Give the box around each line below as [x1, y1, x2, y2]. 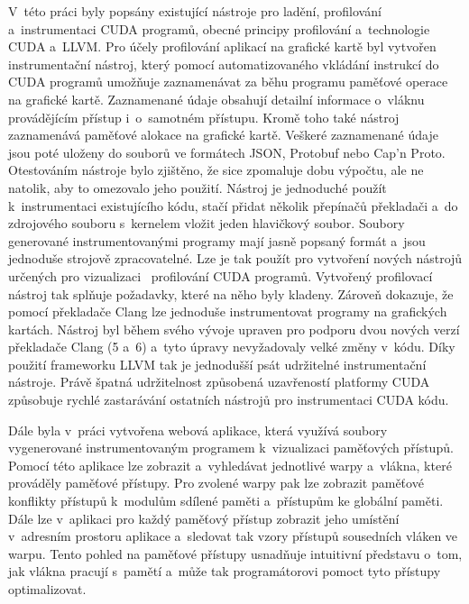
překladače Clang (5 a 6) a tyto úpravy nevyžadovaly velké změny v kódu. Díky [8, 337, 455, 356]
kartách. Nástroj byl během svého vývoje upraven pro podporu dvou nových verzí [8, 319, 460, 338]
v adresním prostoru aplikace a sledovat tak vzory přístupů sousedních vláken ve [8, 526, 458, 545]
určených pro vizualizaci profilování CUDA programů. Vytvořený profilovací [8, 266, 433, 285]
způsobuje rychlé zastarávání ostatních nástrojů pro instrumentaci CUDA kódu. [8, 390, 449, 409]
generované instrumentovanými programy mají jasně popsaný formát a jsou [8, 231, 426, 250]
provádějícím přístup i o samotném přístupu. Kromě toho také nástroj [8, 107, 400, 126]
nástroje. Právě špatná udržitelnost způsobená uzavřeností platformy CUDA [8, 372, 430, 391]
